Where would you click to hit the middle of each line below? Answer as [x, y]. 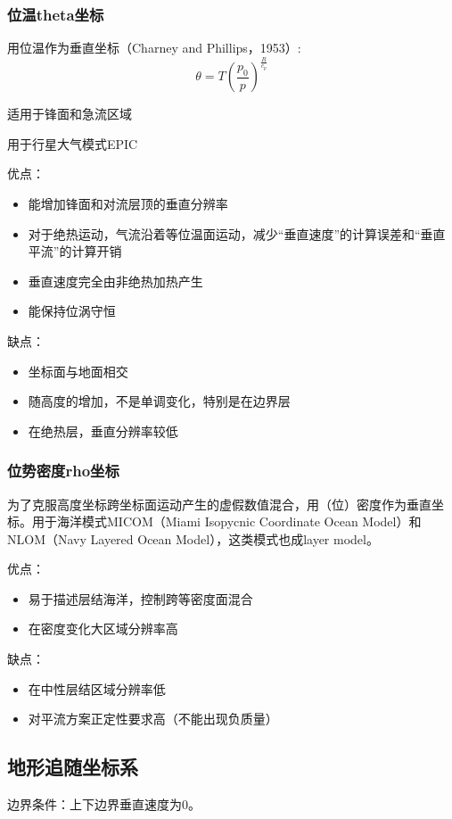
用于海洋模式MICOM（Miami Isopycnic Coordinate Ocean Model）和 [226, 521]
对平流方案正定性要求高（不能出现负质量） [153, 719]
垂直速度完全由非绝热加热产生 [115, 281]
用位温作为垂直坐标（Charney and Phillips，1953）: [154, 48]
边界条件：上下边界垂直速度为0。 [104, 804]
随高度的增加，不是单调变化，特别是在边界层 [159, 401]
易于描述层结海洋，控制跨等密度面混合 [140, 598]
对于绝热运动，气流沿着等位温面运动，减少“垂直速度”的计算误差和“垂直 [237, 233]
